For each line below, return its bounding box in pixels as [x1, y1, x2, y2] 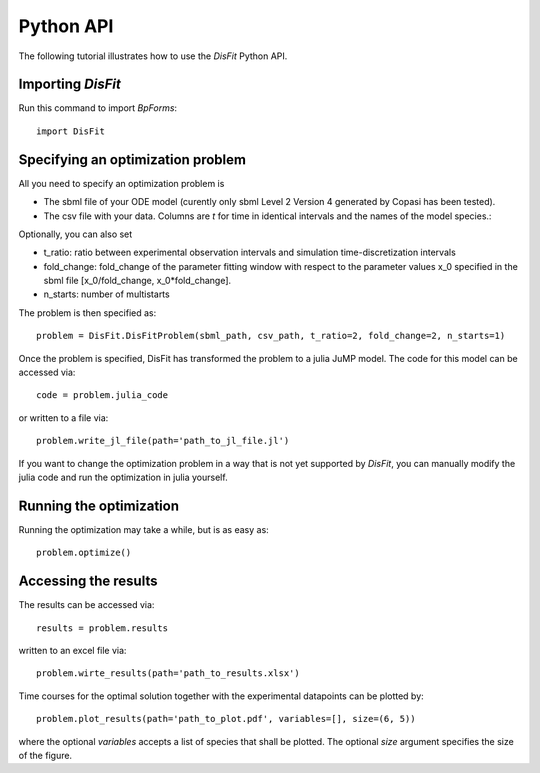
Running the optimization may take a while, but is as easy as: [18, 523, 269, 535]
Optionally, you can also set [18, 228, 133, 240]
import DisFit [36, 125, 105, 137]
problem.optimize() [36, 547, 132, 559]
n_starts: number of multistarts [43, 288, 170, 300]
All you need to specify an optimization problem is [18, 177, 225, 189]
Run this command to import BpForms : [18, 102, 178, 114]
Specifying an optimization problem [18, 151, 247, 168]
